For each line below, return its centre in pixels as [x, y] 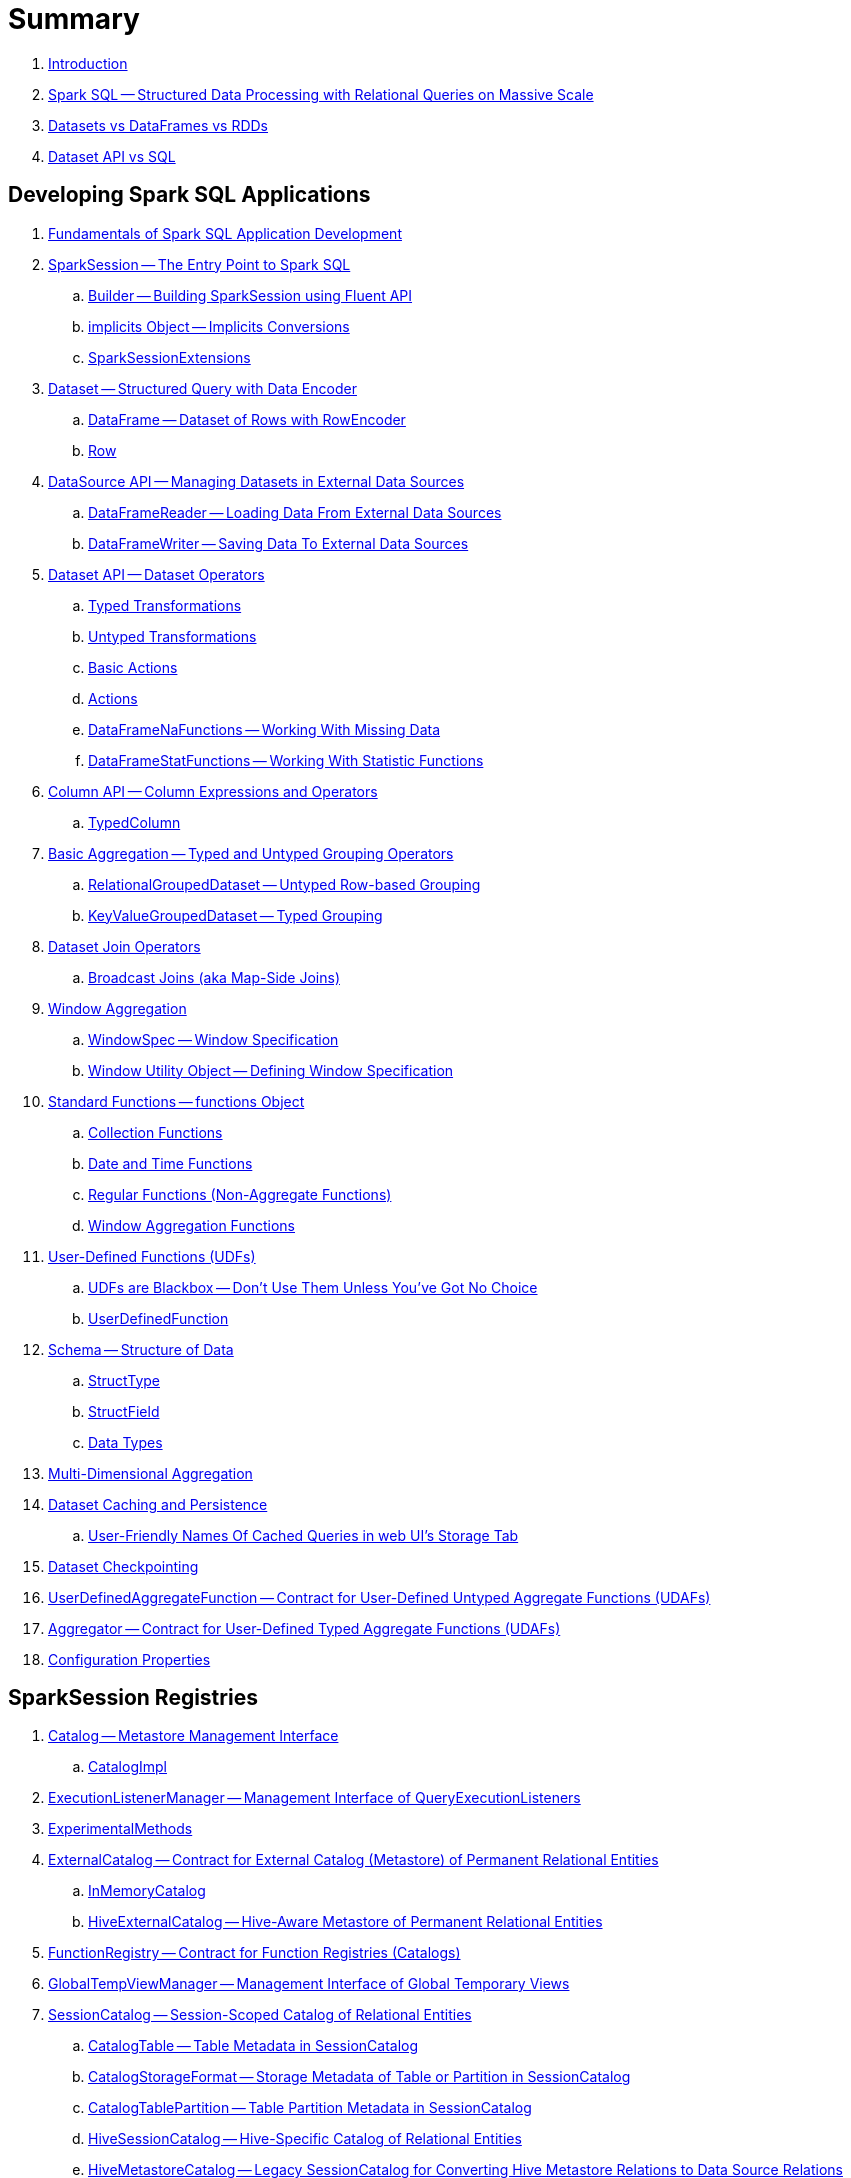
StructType [124, 1380]
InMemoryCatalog [147, 1891]
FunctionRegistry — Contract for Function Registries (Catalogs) [254, 1953]
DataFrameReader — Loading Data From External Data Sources [295, 512]
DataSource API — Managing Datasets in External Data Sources [256, 481]
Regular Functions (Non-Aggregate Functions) [240, 1194]
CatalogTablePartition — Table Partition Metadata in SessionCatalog [310, 2108]
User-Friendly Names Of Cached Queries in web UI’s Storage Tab [303, 1535]
